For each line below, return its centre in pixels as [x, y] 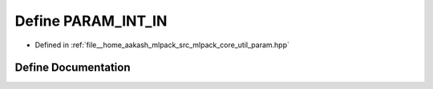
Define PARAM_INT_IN [91, 21]
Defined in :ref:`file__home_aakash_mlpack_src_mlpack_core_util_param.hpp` [162, 45]
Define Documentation [73, 68]
